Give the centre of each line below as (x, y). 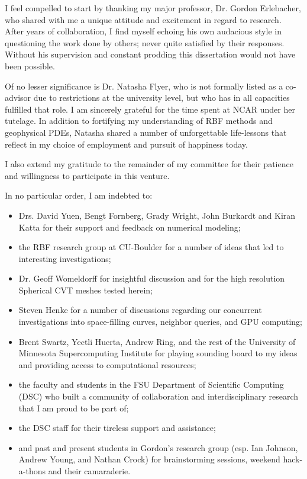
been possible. (30, 66)
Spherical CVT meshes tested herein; (86, 290)
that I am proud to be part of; (74, 408)
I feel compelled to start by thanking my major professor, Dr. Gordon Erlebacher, (153, 8)
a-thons (32, 471)
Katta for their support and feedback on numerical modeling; (130, 227)
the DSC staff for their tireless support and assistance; (117, 428)
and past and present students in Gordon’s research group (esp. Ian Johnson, (158, 447)
